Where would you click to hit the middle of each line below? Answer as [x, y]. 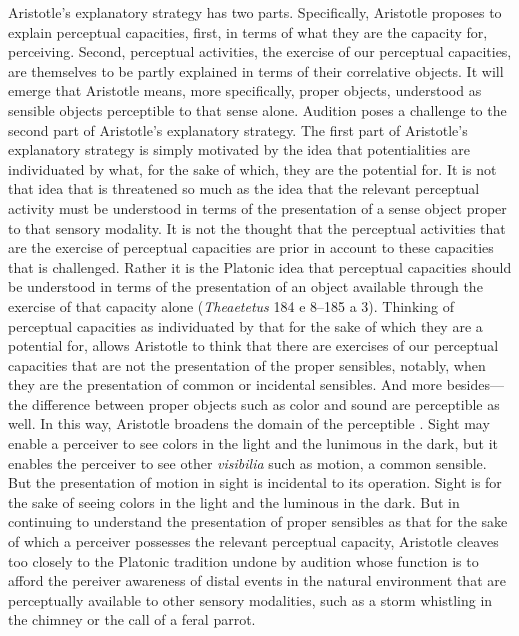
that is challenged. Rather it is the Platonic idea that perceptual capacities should [260, 266]
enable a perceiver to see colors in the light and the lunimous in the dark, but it [253, 443]
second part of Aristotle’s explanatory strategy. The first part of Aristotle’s [238, 129]
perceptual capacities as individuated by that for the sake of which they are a [245, 325]
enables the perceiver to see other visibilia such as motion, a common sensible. [247, 462]
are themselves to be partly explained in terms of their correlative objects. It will [256, 70]
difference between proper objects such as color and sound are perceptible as [266, 403]
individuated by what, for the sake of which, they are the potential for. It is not [252, 168]
